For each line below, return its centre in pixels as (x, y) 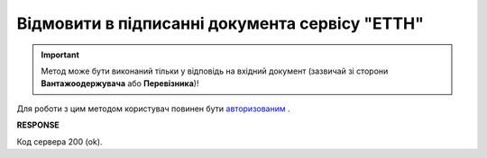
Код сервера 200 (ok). (60, 141)
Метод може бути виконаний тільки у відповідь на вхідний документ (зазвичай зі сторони (215, 71)
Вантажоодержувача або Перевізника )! (120, 83)
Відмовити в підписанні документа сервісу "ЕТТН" (220, 23)
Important (60, 55)
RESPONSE (38, 125)
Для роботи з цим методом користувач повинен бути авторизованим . (153, 109)
